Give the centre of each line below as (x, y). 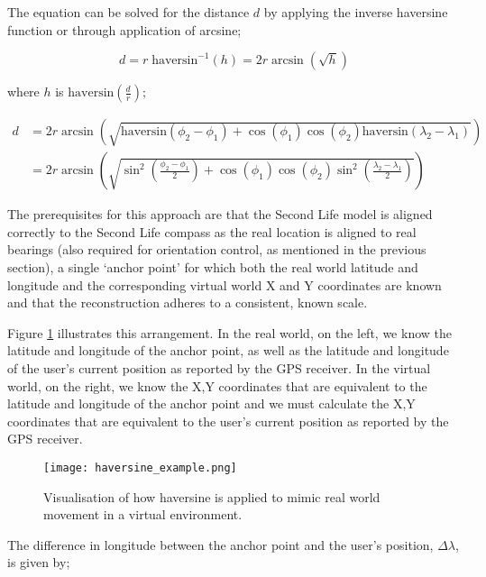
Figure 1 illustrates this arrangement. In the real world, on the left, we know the (229, 332)
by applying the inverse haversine (356, 12)
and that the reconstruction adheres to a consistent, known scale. (188, 302)
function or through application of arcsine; (124, 29)
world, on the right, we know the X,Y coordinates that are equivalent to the (217, 385)
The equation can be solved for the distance (128, 12)
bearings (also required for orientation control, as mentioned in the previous (217, 249)
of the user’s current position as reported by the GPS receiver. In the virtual (219, 368)
